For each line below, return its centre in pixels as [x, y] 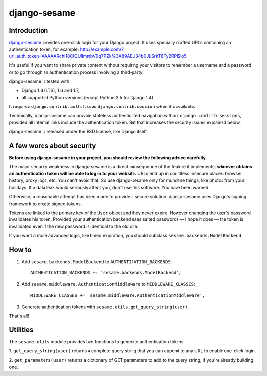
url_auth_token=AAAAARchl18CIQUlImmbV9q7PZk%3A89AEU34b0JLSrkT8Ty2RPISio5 [98, 56]
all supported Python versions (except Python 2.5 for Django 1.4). [88, 97]
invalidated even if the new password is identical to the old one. [74, 226]
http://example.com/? [102, 49]
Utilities [21, 330]
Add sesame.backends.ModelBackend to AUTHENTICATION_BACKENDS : [97, 262]
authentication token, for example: [44, 49]
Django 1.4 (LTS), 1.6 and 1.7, [50, 90]
